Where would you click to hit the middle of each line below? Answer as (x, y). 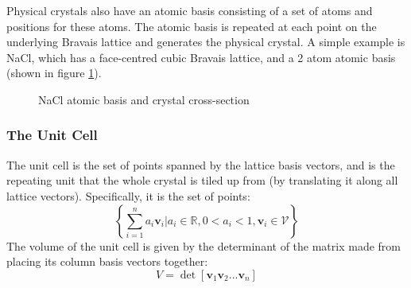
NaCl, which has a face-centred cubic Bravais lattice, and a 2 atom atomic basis (201, 57)
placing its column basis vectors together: (107, 261)
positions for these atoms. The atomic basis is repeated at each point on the (192, 26)
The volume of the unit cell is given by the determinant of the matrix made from (204, 245)
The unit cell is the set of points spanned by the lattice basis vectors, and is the (201, 164)
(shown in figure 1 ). (54, 73)
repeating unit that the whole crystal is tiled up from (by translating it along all (202, 180)
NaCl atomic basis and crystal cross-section (144, 99)
